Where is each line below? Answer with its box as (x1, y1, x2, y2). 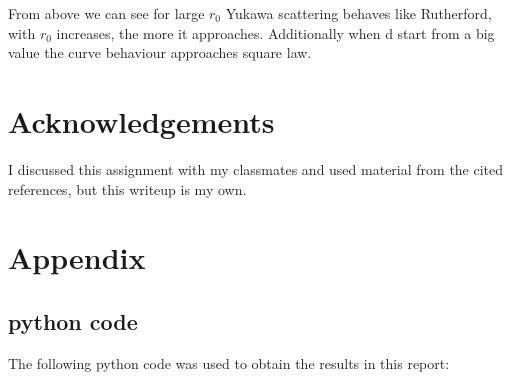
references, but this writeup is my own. (8, 178, 247, 199)
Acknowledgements (8, 100, 275, 141)
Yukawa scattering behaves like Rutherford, (225, 3, 492, 23)
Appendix (8, 237, 146, 278)
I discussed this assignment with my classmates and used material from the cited (8, 158, 504, 179)
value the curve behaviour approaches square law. (8, 42, 312, 63)
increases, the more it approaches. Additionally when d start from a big (56, 22, 495, 43)
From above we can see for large (8, 3, 205, 23)
